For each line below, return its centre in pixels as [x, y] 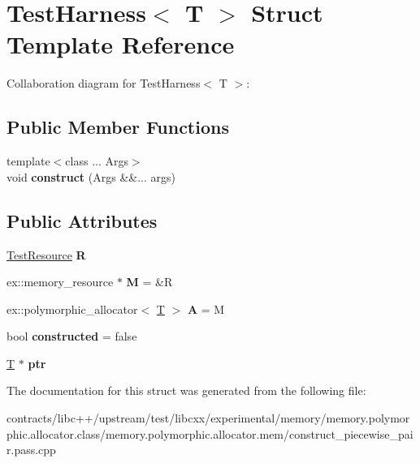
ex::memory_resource [60, 282]
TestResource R [46, 254]
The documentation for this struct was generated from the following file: [186, 390]
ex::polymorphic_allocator [72, 309]
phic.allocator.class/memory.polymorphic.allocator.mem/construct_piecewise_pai [210, 433]
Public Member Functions [118, 127]
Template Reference [121, 44]
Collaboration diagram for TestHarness [104, 83]
